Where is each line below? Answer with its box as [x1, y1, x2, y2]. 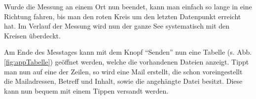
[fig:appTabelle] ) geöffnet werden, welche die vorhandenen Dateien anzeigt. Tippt [4, 56, 249, 66]
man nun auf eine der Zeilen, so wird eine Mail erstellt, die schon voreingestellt [4, 66, 243, 76]
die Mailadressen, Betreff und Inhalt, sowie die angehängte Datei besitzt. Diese [4, 76, 243, 86]
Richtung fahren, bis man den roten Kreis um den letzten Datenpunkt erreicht [4, 11, 241, 21]
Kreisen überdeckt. [4, 30, 61, 40]
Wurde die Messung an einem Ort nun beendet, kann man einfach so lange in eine [4, 1, 252, 11]
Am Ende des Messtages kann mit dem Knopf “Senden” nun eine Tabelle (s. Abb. [4, 47, 252, 57]
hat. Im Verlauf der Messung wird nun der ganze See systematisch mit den [4, 21, 230, 31]
